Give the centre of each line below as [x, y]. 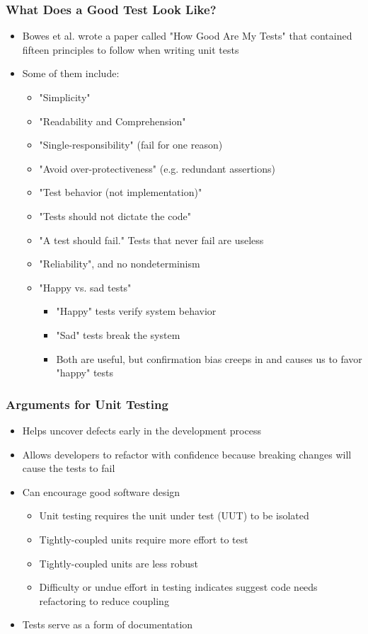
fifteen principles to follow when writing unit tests [131, 49]
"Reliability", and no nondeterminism [120, 264]
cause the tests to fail [69, 468]
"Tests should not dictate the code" [115, 215]
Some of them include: [71, 73]
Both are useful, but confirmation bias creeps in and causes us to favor [209, 358]
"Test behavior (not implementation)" [121, 192]
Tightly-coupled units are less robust [119, 563]
